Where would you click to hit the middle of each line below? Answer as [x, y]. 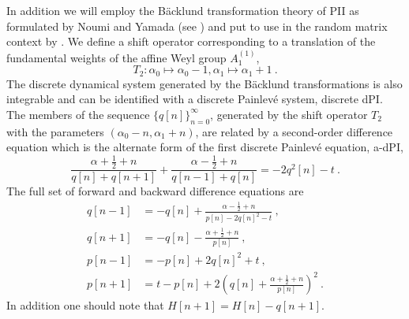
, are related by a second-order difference [294, 131]
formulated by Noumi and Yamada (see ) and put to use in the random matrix [197, 26]
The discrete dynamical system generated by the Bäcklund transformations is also [204, 83]
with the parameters [55, 131]
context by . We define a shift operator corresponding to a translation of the [191, 41]
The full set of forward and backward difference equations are [155, 191]
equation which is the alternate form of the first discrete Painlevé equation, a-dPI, [205, 147]
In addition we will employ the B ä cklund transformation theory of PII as [183, 10]
